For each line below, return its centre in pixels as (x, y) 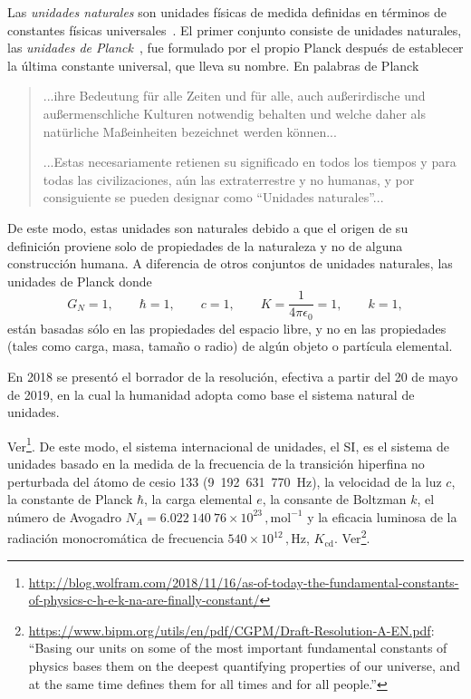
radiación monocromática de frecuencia (115, 538)
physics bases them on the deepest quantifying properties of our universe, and (245, 666)
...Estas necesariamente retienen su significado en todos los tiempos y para (250, 162)
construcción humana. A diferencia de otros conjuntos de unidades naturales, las (230, 263)
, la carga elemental (198, 499)
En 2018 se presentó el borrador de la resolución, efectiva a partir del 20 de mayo (233, 377)
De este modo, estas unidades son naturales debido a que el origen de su (208, 227)
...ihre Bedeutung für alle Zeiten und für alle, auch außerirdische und (234, 96)
